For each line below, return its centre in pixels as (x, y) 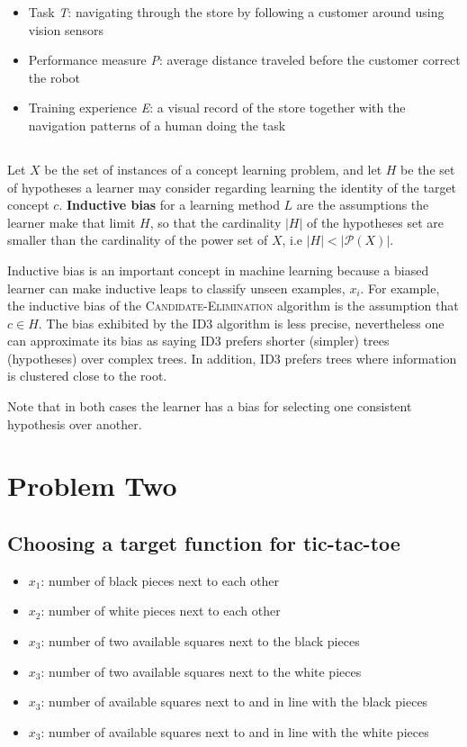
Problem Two (92, 486)
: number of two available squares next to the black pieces (200, 641)
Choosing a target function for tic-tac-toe (204, 543)
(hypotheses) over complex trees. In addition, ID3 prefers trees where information (232, 358)
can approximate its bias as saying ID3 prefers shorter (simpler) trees (198, 341)
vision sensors (66, 29)
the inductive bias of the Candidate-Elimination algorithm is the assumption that (233, 306)
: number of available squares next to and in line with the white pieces (235, 731)
